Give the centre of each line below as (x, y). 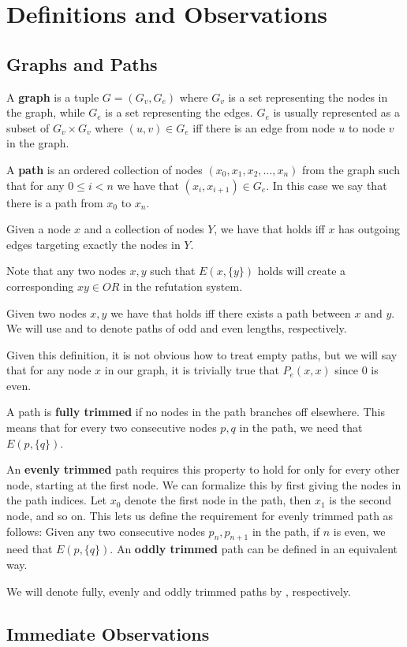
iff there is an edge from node (264, 127)
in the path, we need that (301, 428)
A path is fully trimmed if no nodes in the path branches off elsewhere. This (196, 412)
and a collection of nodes (144, 229)
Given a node (39, 229)
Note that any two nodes (66, 271)
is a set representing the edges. (179, 112)
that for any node (49, 370)
